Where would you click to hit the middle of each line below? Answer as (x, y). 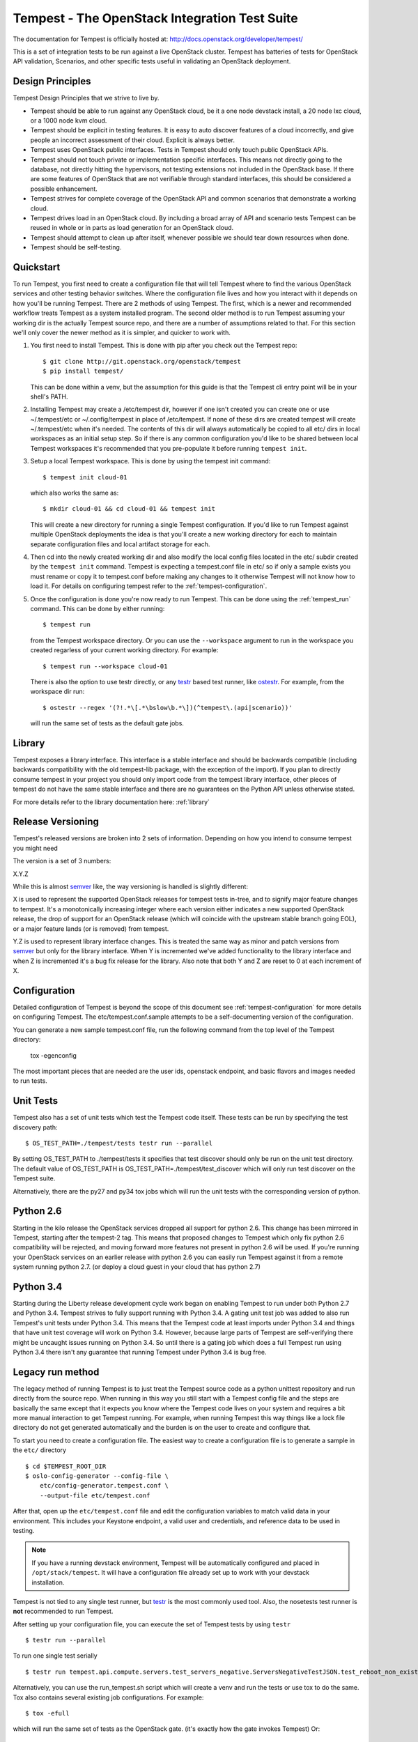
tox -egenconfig (53, 1055)
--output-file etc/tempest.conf (95, 1495)
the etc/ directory (39, 1450)
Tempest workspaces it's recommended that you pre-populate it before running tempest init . (169, 448)
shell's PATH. (49, 396)
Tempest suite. (34, 1178)
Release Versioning (56, 822)
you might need (36, 848)
